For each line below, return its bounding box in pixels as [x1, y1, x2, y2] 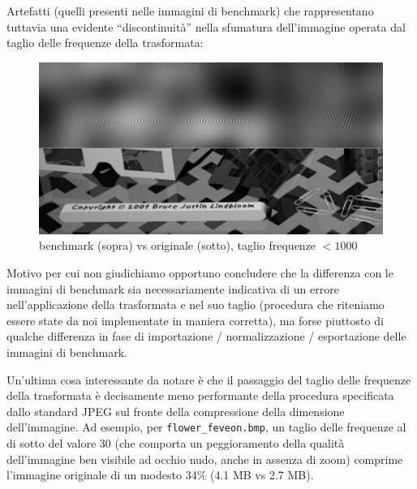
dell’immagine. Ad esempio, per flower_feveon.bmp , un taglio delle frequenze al [6, 418, 406, 435]
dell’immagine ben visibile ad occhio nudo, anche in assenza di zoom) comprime [6, 450, 403, 467]
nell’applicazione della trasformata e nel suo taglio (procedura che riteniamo [6, 296, 385, 313]
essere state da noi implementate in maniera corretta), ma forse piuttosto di [6, 311, 384, 328]
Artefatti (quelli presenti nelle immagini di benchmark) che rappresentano [6, 2, 374, 19]
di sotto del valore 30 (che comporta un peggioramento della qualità [6, 434, 345, 451]
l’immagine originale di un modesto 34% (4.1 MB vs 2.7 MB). [6, 466, 314, 483]
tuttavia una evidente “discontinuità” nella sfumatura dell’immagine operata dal [6, 18, 406, 35]
